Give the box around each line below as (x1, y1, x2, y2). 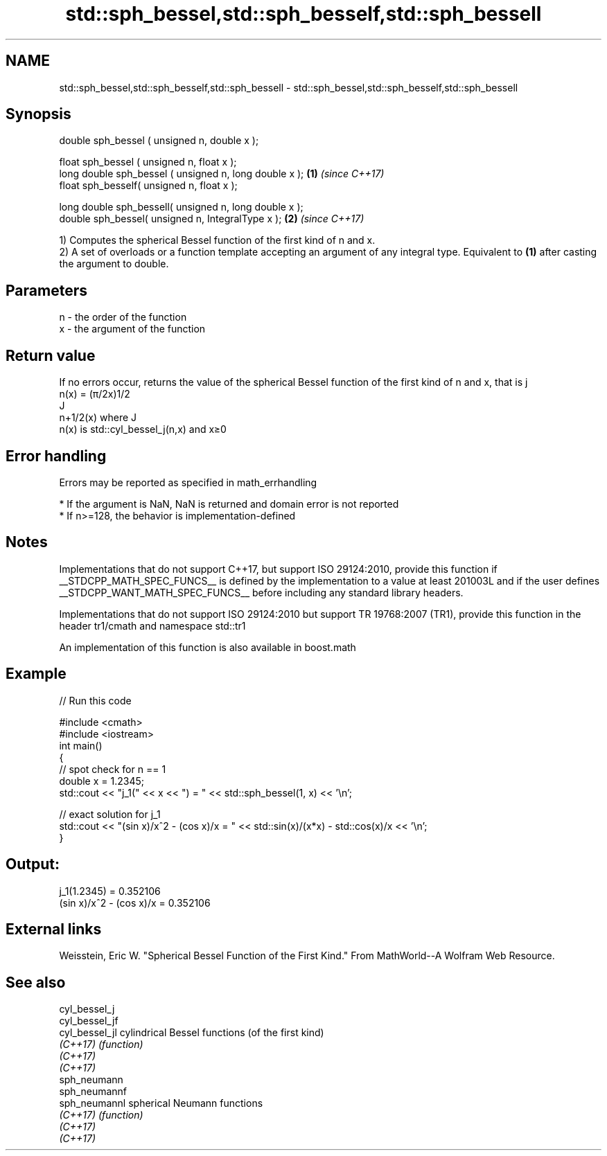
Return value (6, 346, 96, 364)
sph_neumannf (59, 1085, 127, 1098)
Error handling (6, 447, 107, 465)
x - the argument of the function (59, 323, 206, 335)
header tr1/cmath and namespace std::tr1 (59, 619, 246, 632)
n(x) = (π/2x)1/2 (59, 388, 130, 400)
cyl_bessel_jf (59, 1015, 118, 1027)
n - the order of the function (59, 311, 187, 323)
